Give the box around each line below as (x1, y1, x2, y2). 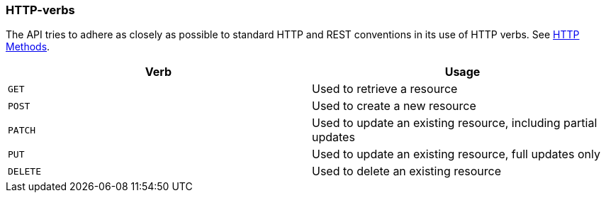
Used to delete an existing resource (312, 164, 502, 179)
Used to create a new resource (312, 99, 476, 114)
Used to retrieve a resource (312, 82, 458, 97)
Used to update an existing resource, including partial (312, 116, 597, 131)
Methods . (6, 40, 50, 53)
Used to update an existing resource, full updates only (312, 147, 600, 162)
